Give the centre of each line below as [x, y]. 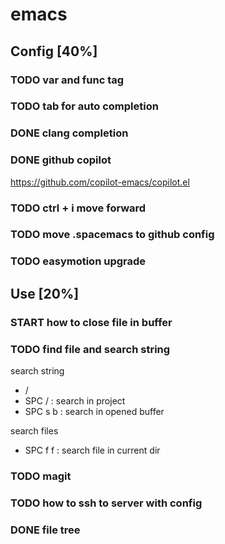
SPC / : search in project [75, 401]
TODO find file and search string [90, 349]
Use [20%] [45, 293]
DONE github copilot [61, 160]
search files [34, 431]
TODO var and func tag [67, 80]
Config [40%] [54, 51]
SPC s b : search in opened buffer [94, 412]
